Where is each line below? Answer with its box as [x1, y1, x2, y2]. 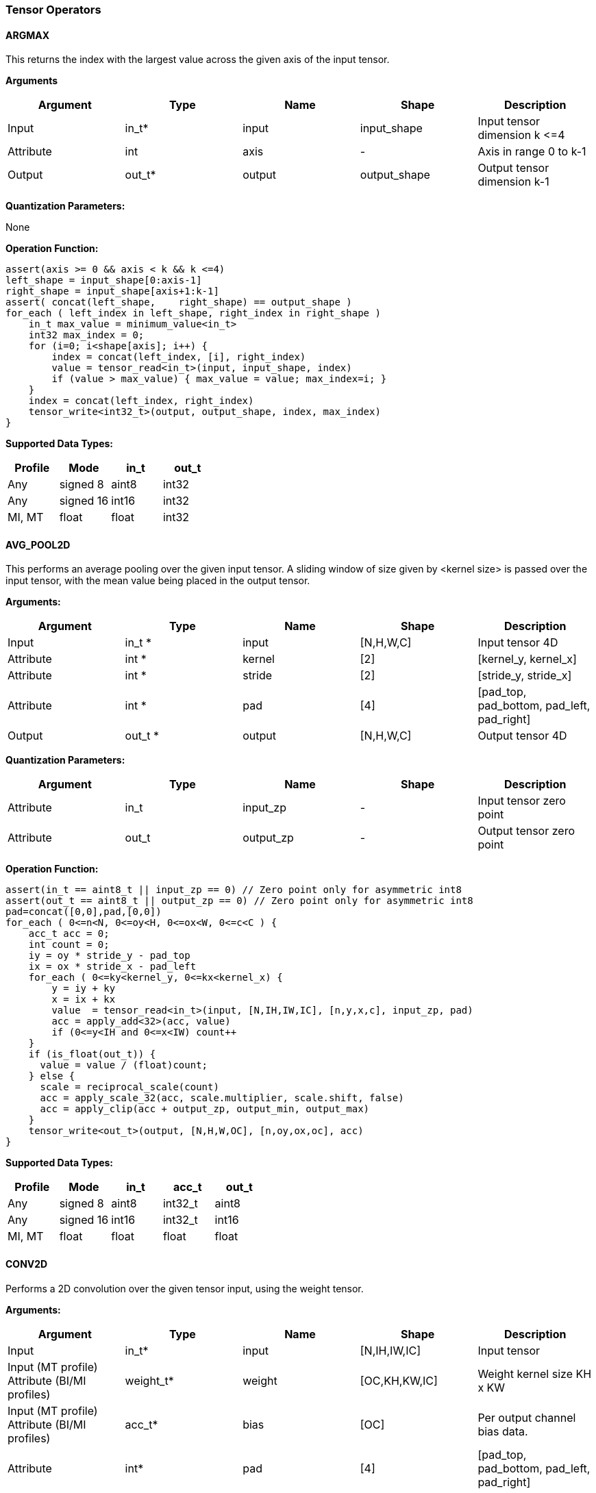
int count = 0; [28, 939, 110, 951]
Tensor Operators [5, 3, 101, 16]
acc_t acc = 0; [28, 928, 110, 940]
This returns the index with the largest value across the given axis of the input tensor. [5, 53, 390, 66]
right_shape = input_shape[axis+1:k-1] [5, 286, 219, 297]
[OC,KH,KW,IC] [360, 1373, 438, 1388]
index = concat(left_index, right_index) [28, 395, 254, 407]
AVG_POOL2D [5, 538, 71, 551]
